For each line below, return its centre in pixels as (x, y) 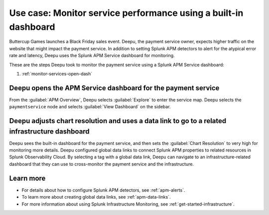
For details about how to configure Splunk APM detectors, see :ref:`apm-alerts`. (103, 190)
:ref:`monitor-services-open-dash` (57, 73)
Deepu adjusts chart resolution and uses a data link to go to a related (118, 121)
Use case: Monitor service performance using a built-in (126, 13)
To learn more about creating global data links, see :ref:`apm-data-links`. (96, 197)
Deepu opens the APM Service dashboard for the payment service (114, 88)
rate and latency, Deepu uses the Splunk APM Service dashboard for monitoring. (92, 56)
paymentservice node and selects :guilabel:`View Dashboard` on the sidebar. (90, 107)
